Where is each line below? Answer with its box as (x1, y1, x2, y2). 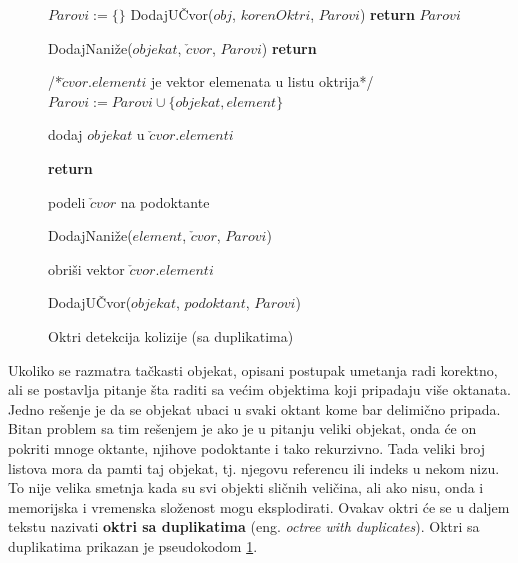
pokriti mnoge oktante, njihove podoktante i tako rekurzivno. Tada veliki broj (8, 437, 486, 458)
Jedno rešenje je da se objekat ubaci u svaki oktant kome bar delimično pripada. (8, 398, 501, 419)
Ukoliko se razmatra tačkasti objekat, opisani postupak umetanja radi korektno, (8, 359, 498, 380)
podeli (48, 191, 86, 212)
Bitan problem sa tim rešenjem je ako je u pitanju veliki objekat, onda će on (8, 418, 477, 439)
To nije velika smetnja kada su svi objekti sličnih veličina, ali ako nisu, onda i (8, 477, 484, 498)
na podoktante (120, 191, 210, 212)
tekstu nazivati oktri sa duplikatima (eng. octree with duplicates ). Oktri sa (8, 516, 480, 537)
